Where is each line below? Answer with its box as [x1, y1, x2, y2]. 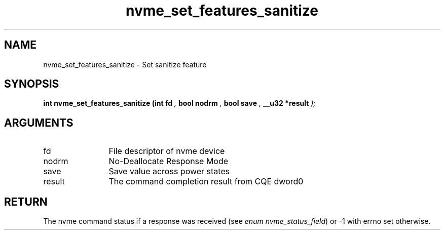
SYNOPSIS [4, 77, 59, 91]
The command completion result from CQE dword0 [108, 176, 304, 187]
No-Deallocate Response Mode [108, 156, 229, 167]
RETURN [4, 195, 48, 208]
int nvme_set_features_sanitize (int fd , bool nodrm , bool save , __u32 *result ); [43, 99, 316, 108]
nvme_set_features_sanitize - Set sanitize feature [43, 60, 207, 69]
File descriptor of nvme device [108, 146, 225, 157]
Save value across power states [108, 166, 230, 177]
